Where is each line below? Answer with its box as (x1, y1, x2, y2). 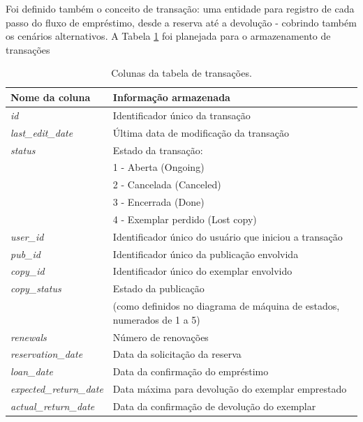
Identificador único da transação (112, 107, 251, 122)
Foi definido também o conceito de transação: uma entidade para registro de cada (6, 1, 355, 15)
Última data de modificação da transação (112, 125, 289, 140)
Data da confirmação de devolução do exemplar (112, 398, 316, 413)
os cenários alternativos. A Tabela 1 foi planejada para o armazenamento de (6, 29, 331, 43)
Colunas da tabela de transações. (111, 66, 252, 80)
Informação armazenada (112, 89, 230, 104)
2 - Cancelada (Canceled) (112, 177, 221, 192)
